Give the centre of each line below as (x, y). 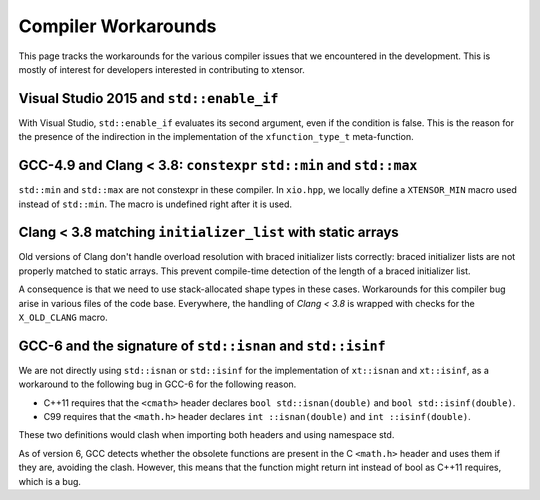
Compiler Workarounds (117, 26)
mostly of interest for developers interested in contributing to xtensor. (161, 69)
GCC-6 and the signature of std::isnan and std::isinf (202, 345)
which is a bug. (50, 481)
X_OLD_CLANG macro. (63, 317)
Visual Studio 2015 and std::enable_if (148, 98)
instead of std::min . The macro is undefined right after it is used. (155, 204)
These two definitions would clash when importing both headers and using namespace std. (206, 435)
